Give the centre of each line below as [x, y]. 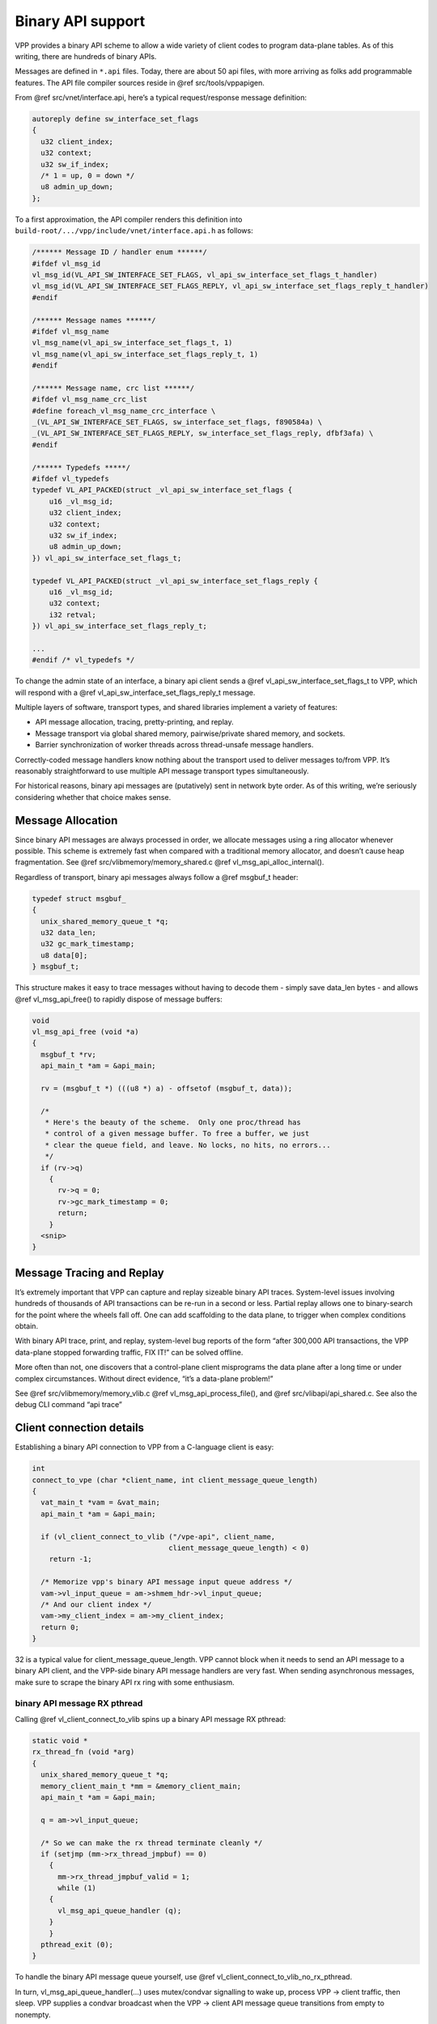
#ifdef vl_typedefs [70, 479]
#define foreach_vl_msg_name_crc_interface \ [124, 410]
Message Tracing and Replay [90, 1272]
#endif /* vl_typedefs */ [83, 660]
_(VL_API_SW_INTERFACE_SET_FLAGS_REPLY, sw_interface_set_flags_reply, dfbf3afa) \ [203, 434]
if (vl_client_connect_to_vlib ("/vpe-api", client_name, [158, 1537]
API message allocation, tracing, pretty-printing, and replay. [134, 722]
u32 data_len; [69, 932]
